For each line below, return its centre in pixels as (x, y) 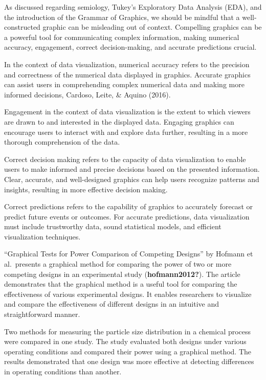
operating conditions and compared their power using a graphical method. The (128, 351)
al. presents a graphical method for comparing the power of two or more (118, 264)
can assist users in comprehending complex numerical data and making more (124, 84)
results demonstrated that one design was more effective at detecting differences (129, 361)
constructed (22, 27)
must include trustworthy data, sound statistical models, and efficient (113, 226)
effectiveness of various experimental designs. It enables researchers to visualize (128, 294)
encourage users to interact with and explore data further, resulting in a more (126, 132)
